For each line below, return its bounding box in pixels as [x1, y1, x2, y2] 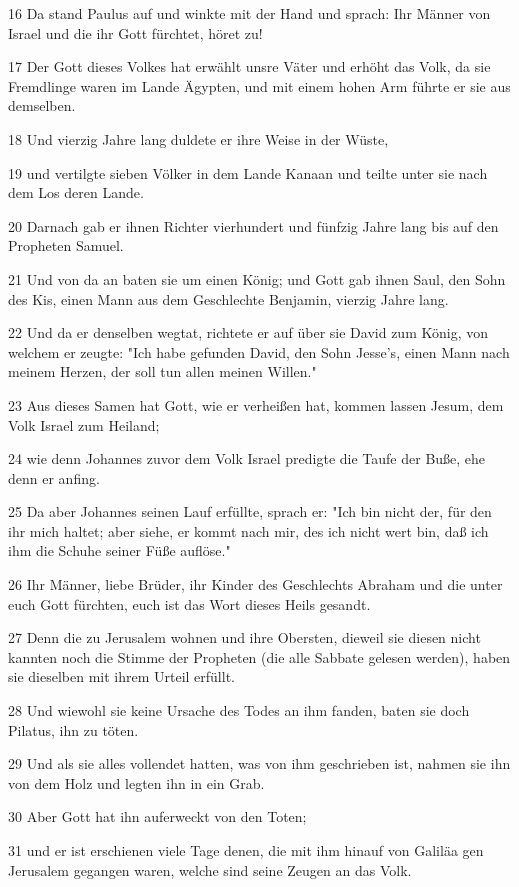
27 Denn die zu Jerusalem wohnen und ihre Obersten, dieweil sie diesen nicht [8, 627, 481, 648]
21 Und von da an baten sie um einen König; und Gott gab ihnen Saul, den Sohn [8, 268, 506, 289]
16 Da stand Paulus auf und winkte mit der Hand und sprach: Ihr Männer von [8, 3, 491, 23]
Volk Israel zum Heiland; [8, 414, 160, 435]
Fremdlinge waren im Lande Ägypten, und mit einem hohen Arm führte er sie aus [8, 75, 511, 96]
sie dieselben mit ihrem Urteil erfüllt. [8, 666, 235, 687]
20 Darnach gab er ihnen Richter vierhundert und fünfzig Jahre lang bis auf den [8, 215, 499, 236]
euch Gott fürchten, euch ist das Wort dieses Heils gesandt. [8, 593, 371, 614]
